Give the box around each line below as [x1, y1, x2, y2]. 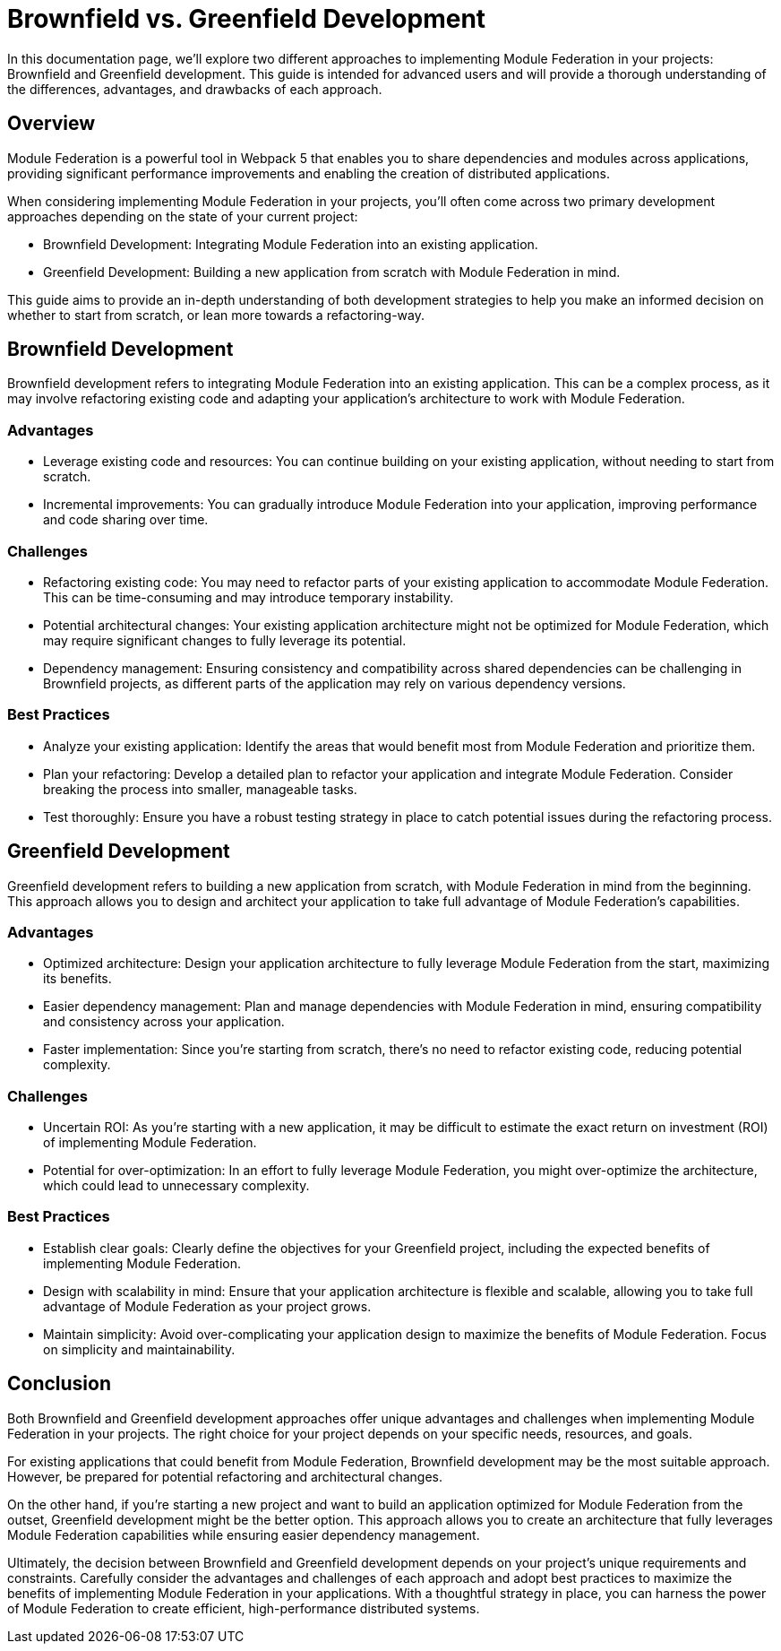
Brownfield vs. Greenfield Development [7, 4, 486, 34]
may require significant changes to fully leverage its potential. [43, 632, 407, 648]
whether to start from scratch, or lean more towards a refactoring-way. [7, 307, 425, 323]
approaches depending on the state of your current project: [7, 208, 358, 224]
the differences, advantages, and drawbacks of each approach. [7, 81, 382, 97]
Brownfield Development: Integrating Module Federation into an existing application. [43, 236, 538, 252]
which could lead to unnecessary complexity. [43, 1178, 310, 1194]
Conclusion [7, 1372, 112, 1396]
